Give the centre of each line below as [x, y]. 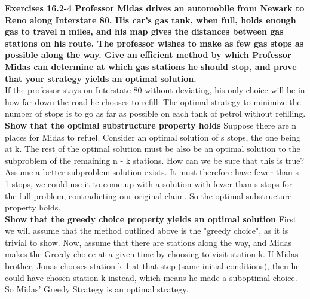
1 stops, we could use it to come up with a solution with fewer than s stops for [149, 183]
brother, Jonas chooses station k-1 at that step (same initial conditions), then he [152, 266]
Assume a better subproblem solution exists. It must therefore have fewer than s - [155, 172]
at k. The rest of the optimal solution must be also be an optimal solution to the [153, 149]
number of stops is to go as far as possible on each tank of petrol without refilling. [155, 113]
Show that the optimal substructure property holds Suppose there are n [151, 125]
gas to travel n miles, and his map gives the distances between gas [144, 31]
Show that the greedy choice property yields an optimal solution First [151, 219]
